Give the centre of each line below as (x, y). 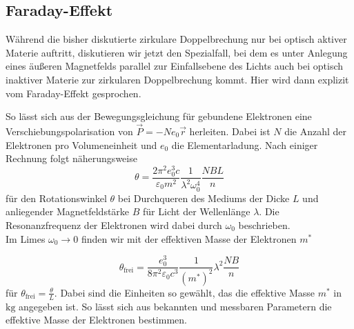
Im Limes (26, 238)
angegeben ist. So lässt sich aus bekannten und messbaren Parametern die (175, 306)
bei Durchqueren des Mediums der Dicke (204, 198)
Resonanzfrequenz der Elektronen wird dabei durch (114, 225)
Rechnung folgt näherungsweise (71, 158)
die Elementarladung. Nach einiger (245, 144)
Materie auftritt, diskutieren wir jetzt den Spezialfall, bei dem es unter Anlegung (177, 52)
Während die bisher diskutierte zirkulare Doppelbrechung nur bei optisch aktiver (176, 39)
